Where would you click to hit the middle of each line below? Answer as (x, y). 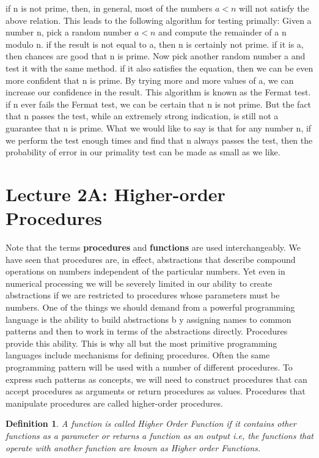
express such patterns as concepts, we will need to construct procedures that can (156, 379)
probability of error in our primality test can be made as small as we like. (143, 152)
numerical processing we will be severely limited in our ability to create (139, 283)
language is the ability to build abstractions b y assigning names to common (148, 319)
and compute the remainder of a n (222, 32)
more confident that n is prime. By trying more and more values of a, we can (150, 80)
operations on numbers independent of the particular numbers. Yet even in (145, 271)
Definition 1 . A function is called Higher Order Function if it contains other (151, 423)
